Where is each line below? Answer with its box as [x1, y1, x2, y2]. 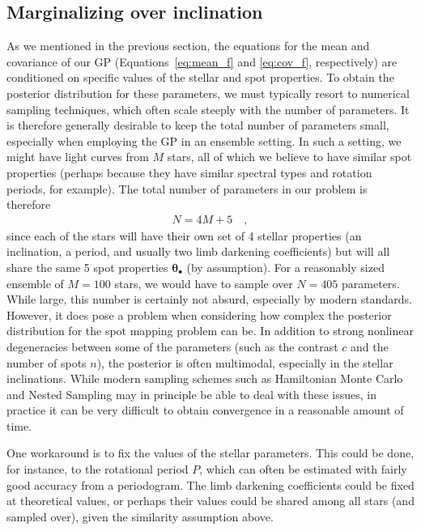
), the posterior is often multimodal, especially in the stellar [96, 354, 393, 371]
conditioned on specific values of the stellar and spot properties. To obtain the [6, 69, 394, 86]
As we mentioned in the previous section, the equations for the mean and [6, 37, 370, 54]
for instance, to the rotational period [6, 461, 189, 478]
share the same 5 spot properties [6, 258, 168, 275]
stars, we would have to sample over [114, 274, 293, 291]
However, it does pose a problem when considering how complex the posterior [6, 306, 392, 323]
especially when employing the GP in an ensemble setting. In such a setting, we [6, 132, 402, 149]
